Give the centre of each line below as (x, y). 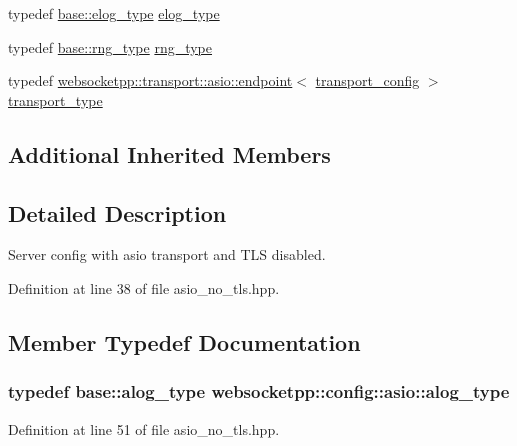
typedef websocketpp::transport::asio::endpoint (150, 80)
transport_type (55, 99)
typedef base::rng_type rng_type (110, 46)
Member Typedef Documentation (184, 341)
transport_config (367, 80)
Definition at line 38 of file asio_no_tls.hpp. (144, 287)
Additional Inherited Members (169, 153)
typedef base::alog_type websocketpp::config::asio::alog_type (259, 391)
